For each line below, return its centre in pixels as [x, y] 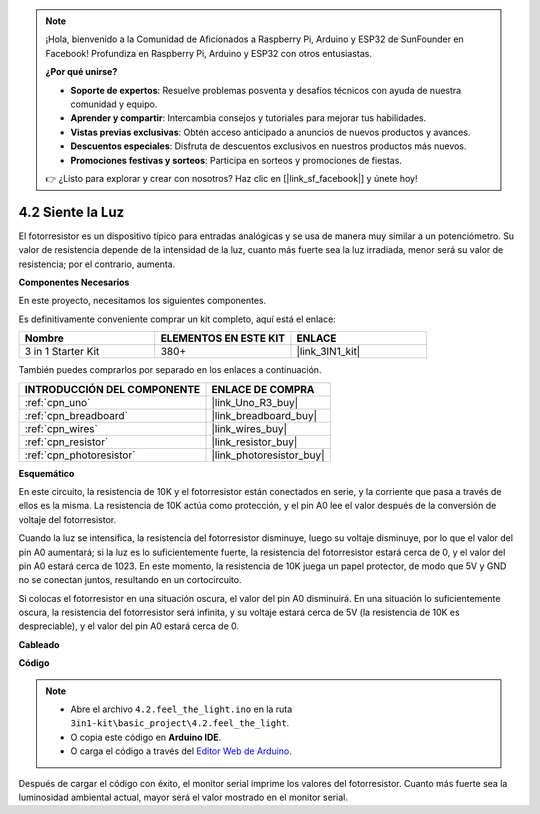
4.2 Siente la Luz [71, 211]
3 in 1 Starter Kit [62, 352]
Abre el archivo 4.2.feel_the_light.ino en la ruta [181, 709]
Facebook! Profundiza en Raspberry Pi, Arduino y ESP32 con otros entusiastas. [208, 53]
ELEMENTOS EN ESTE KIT [222, 338]
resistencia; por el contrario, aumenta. [97, 264]
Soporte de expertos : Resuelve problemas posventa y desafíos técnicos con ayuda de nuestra [266, 90]
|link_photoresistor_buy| [268, 455]
